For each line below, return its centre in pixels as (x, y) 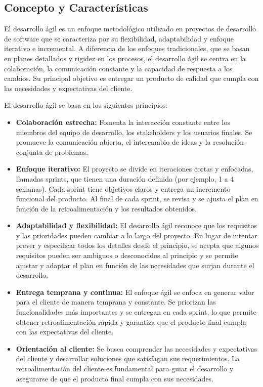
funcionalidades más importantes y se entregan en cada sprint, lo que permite (136, 312)
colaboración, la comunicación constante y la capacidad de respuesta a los (118, 68)
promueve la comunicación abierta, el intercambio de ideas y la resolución (130, 142)
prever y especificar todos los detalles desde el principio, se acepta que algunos (137, 245)
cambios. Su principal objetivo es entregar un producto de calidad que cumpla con (131, 78)
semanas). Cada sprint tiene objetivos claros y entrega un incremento (123, 188)
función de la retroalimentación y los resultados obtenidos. (106, 208)
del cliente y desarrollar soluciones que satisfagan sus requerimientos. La (128, 358)
